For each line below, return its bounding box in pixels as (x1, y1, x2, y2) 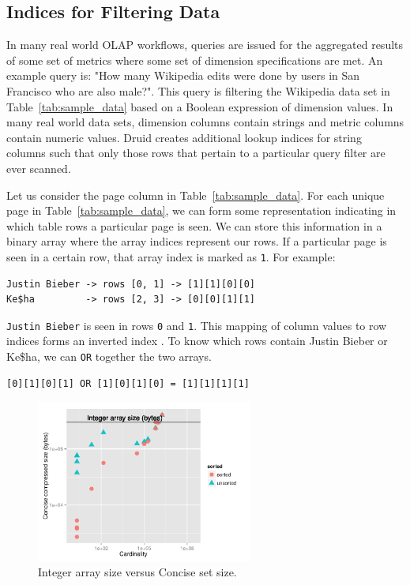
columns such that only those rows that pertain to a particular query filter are (6, 144, 386, 161)
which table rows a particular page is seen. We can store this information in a (6, 217, 382, 234)
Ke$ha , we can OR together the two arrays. (6, 348, 212, 365)
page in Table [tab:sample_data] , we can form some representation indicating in (6, 202, 397, 219)
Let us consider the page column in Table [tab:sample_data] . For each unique (6, 186, 385, 203)
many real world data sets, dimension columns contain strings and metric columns (6, 114, 404, 130)
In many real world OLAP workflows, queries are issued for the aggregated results (6, 36, 404, 53)
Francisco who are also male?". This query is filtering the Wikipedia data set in (6, 82, 390, 99)
